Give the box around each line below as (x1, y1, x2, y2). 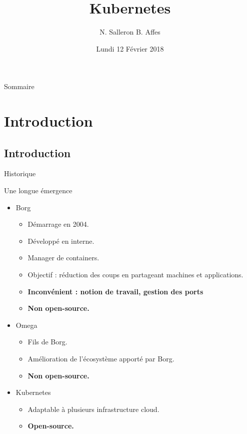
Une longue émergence (4, 185, 72, 196)
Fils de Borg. (27, 336, 67, 347)
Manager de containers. (27, 252, 99, 263)
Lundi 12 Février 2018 (96, 43, 164, 54)
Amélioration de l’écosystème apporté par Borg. (27, 353, 174, 364)
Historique (4, 168, 36, 179)
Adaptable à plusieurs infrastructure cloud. (27, 403, 159, 414)
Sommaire (4, 81, 34, 92)
